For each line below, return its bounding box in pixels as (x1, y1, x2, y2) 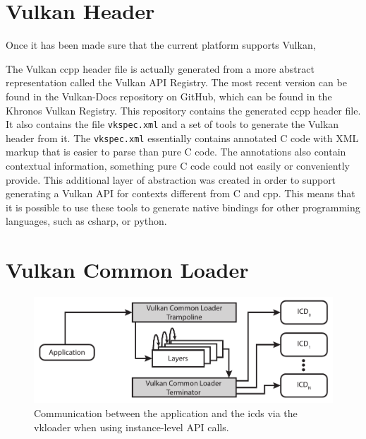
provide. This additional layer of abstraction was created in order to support (6, 172, 336, 187)
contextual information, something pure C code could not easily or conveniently (6, 158, 350, 172)
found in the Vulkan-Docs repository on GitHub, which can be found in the (6, 88, 332, 103)
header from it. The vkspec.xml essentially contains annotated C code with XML (6, 130, 359, 145)
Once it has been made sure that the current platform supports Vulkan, (6, 37, 316, 52)
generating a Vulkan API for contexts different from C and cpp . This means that (6, 186, 355, 201)
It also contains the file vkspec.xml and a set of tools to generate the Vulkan (6, 117, 339, 131)
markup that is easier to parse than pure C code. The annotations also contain (6, 144, 346, 159)
